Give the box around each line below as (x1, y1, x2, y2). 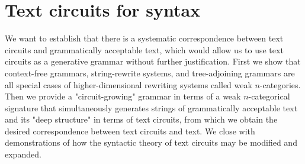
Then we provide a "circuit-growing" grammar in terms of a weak (5, 90, 241, 102)
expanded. (5, 148, 41, 160)
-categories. (259, 78, 301, 91)
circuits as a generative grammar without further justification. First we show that (5, 55, 301, 67)
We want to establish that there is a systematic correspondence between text (5, 32, 284, 44)
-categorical (248, 90, 290, 102)
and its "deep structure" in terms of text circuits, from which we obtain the (5, 113, 278, 126)
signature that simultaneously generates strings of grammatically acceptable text (5, 101, 298, 114)
